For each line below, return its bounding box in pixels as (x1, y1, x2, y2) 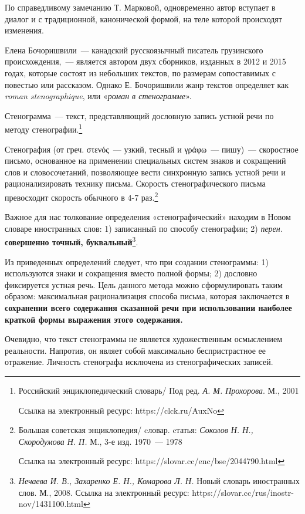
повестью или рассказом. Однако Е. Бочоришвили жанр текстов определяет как (5, 78, 289, 90)
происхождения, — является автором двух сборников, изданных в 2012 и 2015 (5, 55, 286, 67)
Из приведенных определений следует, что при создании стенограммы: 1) (5, 255, 269, 268)
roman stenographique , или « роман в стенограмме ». (5, 90, 192, 102)
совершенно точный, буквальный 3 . (5, 234, 138, 248)
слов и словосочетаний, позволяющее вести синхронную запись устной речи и (5, 165, 286, 178)
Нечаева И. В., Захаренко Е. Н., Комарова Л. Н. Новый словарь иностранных (18, 474, 300, 486)
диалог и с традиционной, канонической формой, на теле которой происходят (5, 12, 282, 25)
